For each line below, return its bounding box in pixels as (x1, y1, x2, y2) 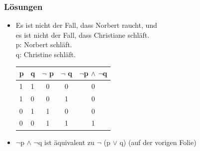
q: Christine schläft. (15, 49, 76, 59)
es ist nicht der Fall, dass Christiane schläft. (15, 29, 150, 40)
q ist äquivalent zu (38, 137, 95, 147)
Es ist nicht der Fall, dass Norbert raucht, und (15, 20, 157, 30)
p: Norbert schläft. (15, 39, 72, 50)
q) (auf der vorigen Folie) (119, 137, 197, 147)
